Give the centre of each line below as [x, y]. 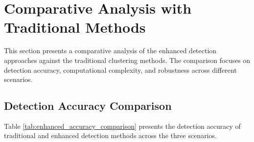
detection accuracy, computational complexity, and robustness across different [120, 70]
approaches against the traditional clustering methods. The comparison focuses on [127, 60]
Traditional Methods [75, 27]
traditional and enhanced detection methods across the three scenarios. [110, 135]
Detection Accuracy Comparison [88, 106]
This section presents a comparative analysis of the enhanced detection [110, 51]
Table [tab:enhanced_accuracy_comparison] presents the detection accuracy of [122, 126]
